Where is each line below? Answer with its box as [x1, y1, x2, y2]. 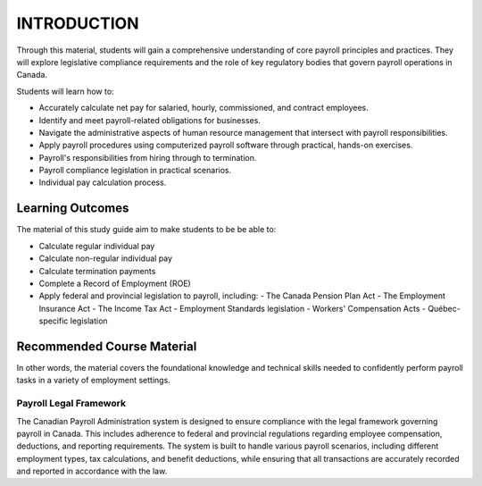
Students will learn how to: [16, 86, 115, 96]
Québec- [427, 303, 461, 314]
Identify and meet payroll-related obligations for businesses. [38, 114, 261, 125]
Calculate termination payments [38, 265, 156, 276]
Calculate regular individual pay [38, 240, 155, 251]
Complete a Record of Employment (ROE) [38, 278, 191, 289]
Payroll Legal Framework [16, 398, 127, 410]
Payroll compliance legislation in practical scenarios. [38, 165, 232, 176]
